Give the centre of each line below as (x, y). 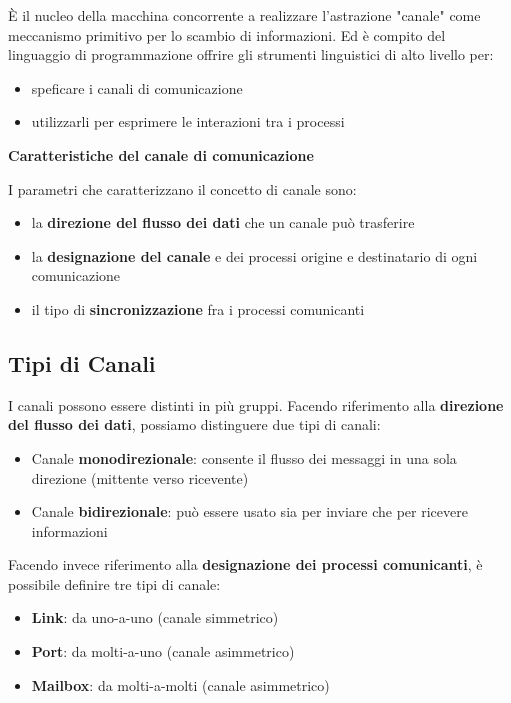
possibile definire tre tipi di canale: (114, 583)
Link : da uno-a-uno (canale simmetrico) (155, 617)
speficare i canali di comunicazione (137, 87)
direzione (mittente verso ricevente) (140, 477)
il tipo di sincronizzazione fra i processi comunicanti (198, 308)
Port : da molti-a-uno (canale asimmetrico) (163, 651)
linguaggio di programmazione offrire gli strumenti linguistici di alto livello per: (251, 54)
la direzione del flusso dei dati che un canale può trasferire (223, 222)
